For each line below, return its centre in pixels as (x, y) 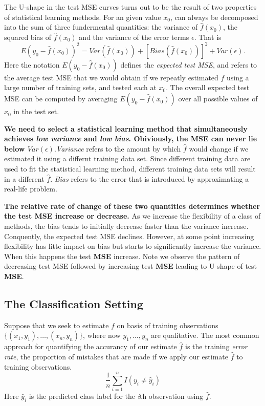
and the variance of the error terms (134, 37)
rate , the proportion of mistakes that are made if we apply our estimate (116, 356)
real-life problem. (31, 189)
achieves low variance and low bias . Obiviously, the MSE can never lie (131, 138)
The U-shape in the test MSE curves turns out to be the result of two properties (130, 7)
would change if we (219, 148)
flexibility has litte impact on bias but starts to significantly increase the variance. (133, 246)
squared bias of (28, 37)
